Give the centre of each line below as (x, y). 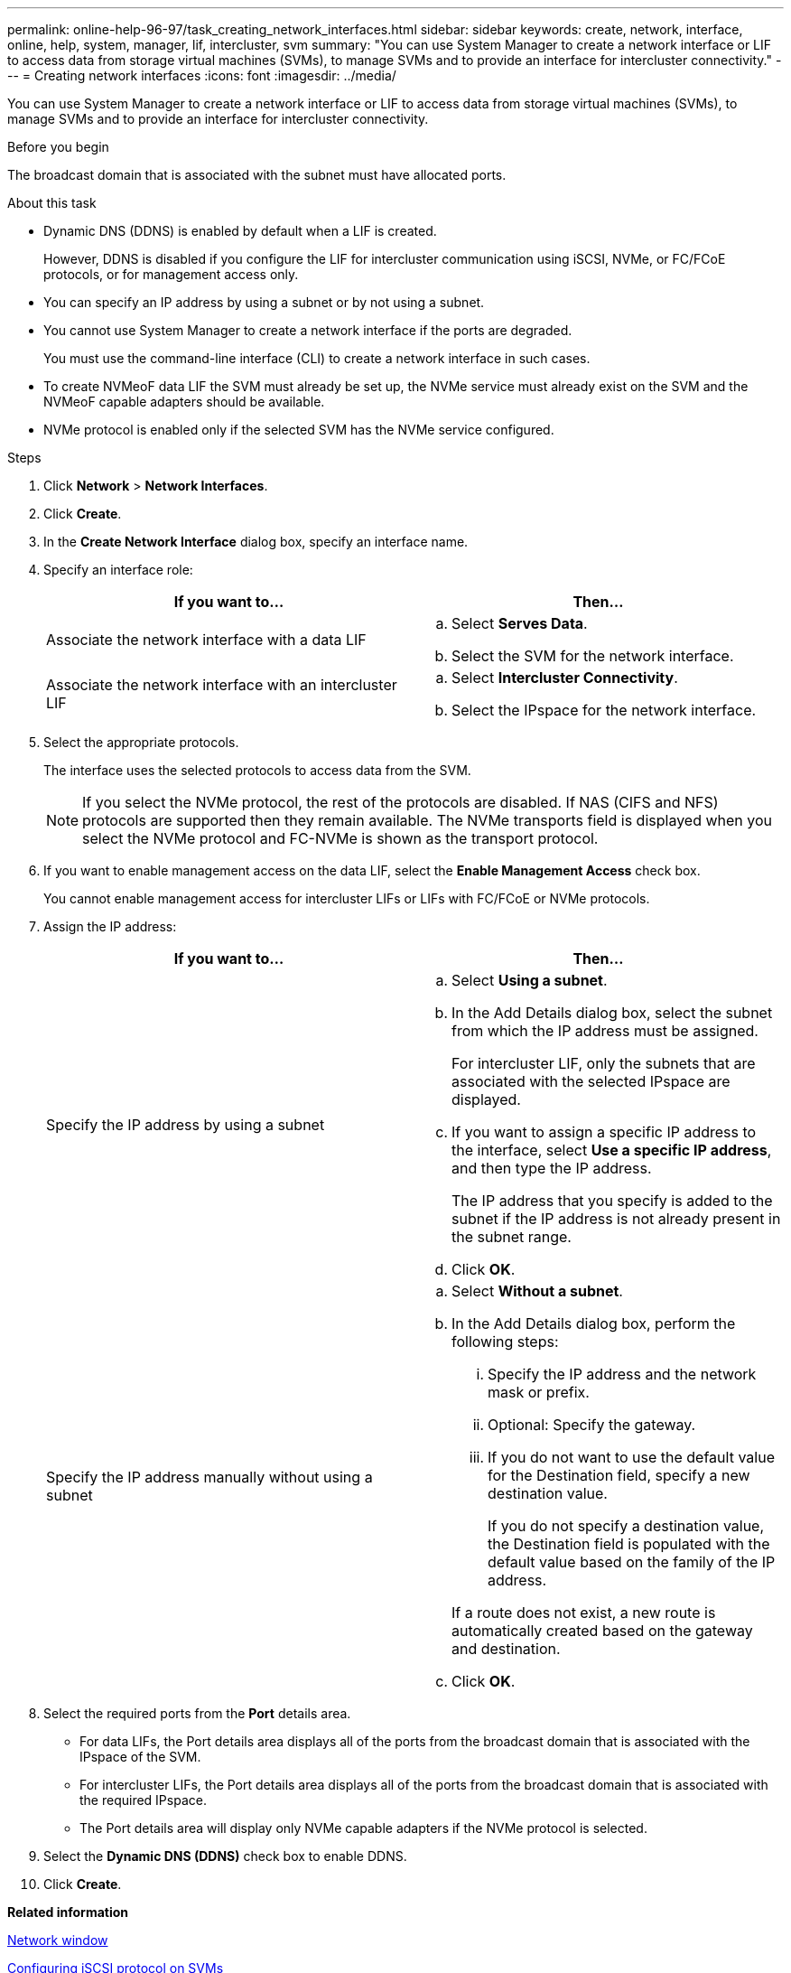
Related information (68, 1912)
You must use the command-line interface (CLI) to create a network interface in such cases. (317, 358)
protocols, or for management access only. (171, 274)
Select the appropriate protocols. (141, 742)
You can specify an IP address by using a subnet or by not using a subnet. (264, 302)
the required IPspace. (143, 1800)
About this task (52, 203)
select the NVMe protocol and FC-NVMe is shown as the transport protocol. (340, 838)
